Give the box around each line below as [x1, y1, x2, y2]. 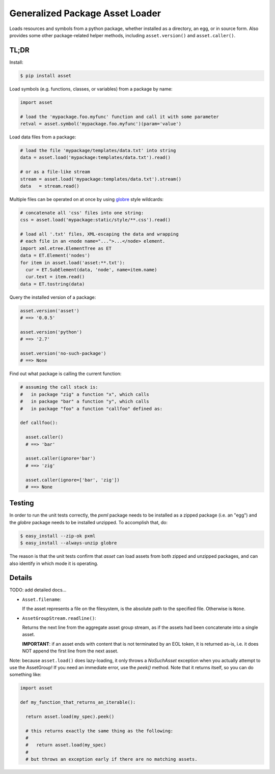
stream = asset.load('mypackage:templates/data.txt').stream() [20, 176, 182, 182]
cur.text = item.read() [25, 274, 85, 280]
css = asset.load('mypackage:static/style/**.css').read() [20, 217, 171, 223]
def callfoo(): [20, 420, 58, 426]
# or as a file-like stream [20, 169, 90, 175]
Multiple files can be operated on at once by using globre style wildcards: [9, 196, 164, 202]
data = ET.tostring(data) [20, 281, 85, 287]
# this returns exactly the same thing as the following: [25, 728, 174, 734]
